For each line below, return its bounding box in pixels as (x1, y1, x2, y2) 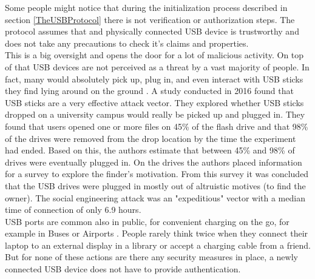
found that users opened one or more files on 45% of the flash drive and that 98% (5, 119, 308, 132)
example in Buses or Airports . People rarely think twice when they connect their (5, 227, 308, 240)
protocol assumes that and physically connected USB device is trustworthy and (5, 25, 299, 38)
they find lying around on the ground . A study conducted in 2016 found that (5, 84, 294, 97)
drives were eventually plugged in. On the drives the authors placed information (5, 155, 302, 168)
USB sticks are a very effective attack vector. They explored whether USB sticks (5, 96, 304, 109)
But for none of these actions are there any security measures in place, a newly (5, 250, 298, 263)
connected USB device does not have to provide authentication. (5, 263, 241, 275)
